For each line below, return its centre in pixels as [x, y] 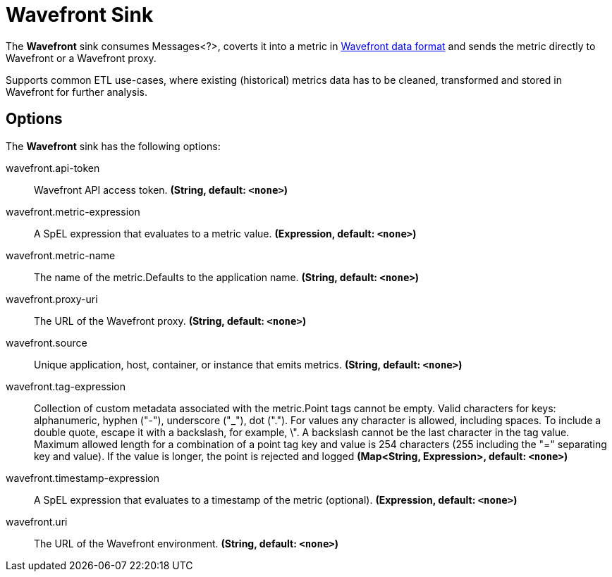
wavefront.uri [37, 521]
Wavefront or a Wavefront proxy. [81, 58]
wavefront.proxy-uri [52, 299]
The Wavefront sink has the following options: [113, 146]
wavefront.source [47, 342]
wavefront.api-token [53, 168]
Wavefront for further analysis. [76, 92]
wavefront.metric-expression [73, 211]
